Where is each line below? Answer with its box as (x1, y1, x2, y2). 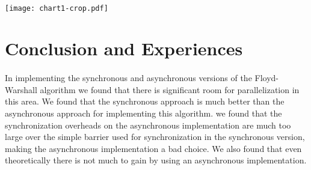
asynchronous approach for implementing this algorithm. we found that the (5, 107, 282, 119)
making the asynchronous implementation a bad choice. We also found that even (5, 142, 302, 154)
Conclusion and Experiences (5, 36, 243, 61)
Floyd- (254, 71, 279, 84)
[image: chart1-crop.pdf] (5, 4, 108, 13)
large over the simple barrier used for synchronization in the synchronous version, (5, 130, 305, 143)
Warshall (5, 83, 37, 96)
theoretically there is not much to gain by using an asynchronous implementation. (5, 154, 307, 166)
